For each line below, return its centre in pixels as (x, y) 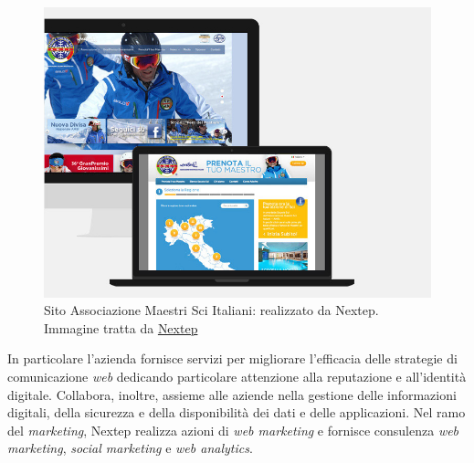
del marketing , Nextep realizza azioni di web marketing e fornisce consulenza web (233, 430)
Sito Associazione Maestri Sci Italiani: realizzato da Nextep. (211, 310)
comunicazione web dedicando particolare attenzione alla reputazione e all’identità (237, 377)
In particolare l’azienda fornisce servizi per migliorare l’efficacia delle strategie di (232, 358)
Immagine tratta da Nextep (121, 327)
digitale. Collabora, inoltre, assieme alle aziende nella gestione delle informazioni (232, 394)
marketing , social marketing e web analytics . (130, 448)
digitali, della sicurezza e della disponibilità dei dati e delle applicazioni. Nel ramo (237, 412)
